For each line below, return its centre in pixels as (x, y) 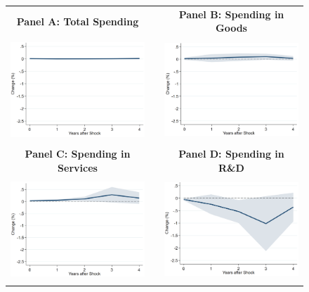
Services (78, 167)
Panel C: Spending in (78, 154)
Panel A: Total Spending (78, 21)
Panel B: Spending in (231, 14)
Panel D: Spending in (231, 154)
